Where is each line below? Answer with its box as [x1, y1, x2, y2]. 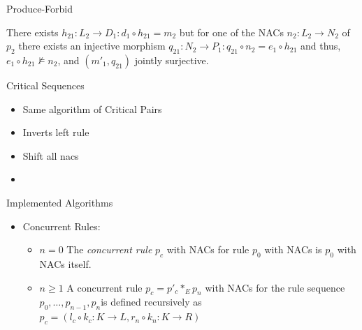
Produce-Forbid [6, 1, 73, 15]
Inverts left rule [22, 125, 89, 140]
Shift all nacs [22, 148, 79, 163]
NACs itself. [39, 256, 92, 271]
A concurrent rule [66, 280, 143, 294]
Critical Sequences [6, 77, 85, 92]
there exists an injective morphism [18, 38, 166, 53]
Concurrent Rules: [22, 218, 101, 233]
